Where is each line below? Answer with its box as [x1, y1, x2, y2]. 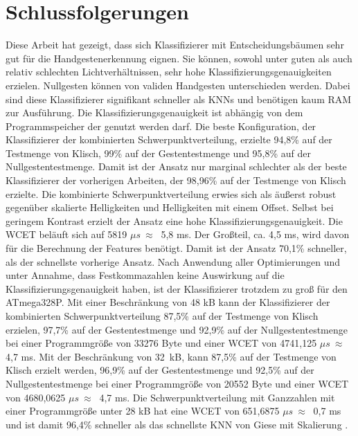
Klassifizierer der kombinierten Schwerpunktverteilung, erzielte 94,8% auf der [6, 132, 332, 147]
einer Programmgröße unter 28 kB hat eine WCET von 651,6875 [6, 403, 280, 418]
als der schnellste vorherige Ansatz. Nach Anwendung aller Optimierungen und [6, 254, 341, 269]
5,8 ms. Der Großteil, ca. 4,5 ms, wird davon [161, 227, 350, 242]
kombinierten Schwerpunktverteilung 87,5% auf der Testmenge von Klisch [6, 309, 319, 323]
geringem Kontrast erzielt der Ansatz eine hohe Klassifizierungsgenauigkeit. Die [6, 213, 343, 228]
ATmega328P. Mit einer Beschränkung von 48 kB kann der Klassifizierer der [6, 295, 330, 309]
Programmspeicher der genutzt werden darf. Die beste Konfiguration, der [6, 118, 316, 133]
